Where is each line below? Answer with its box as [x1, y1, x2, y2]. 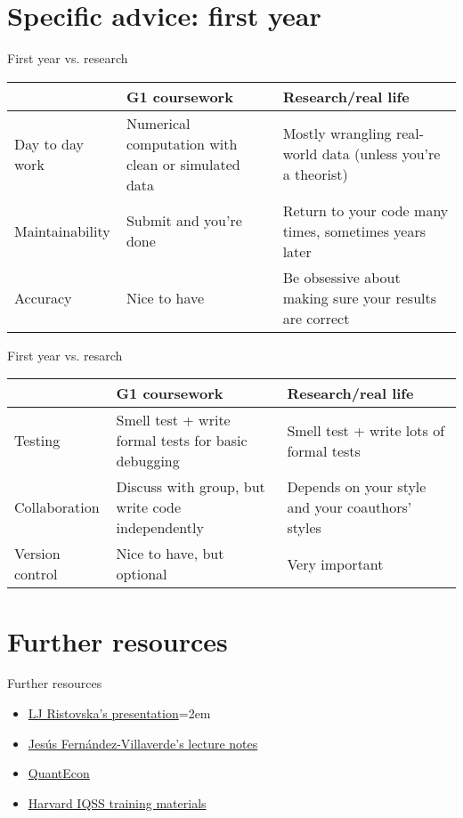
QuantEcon [28, 764, 90, 782]
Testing [14, 430, 61, 451]
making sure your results [282, 287, 437, 308]
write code [116, 497, 182, 518]
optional [116, 563, 167, 585]
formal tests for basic [116, 430, 248, 451]
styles [287, 517, 321, 539]
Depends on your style [287, 476, 426, 498]
